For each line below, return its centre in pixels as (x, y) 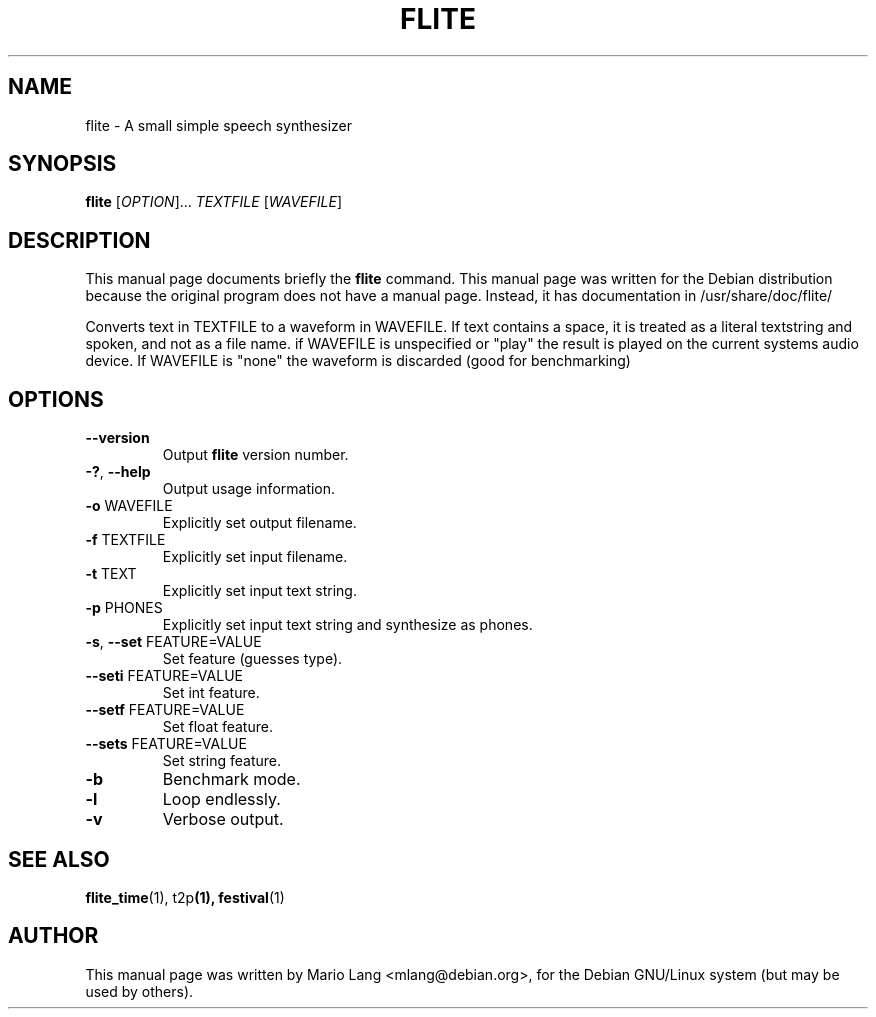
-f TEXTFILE (125, 540)
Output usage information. (249, 489)
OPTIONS (56, 399)
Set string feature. (222, 761)
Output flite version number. (255, 455)
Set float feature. (217, 727)
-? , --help (118, 472)
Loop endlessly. (221, 799)
